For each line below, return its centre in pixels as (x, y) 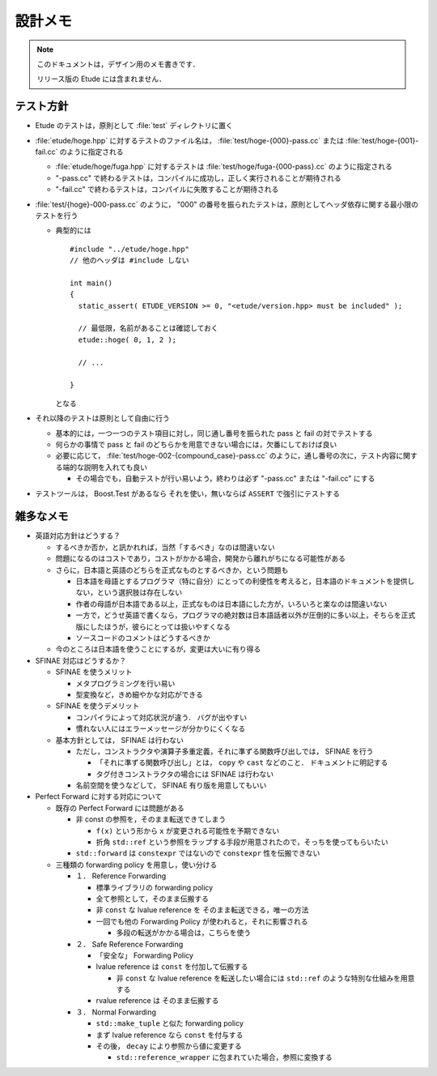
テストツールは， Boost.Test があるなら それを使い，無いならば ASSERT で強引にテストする (187, 493)
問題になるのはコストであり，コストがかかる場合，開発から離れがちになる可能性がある (200, 558)
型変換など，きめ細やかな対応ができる (140, 694)
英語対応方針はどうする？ (78, 536)
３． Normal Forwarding (116, 1012)
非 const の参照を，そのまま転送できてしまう (151, 819)
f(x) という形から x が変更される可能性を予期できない (187, 830)
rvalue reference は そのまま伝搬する (157, 1001)
